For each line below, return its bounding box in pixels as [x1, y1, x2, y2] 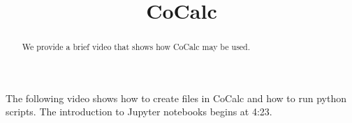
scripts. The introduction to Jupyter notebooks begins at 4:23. [6, 104, 272, 119]
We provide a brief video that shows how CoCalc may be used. [22, 41, 251, 53]
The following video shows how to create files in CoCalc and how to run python [6, 90, 346, 105]
